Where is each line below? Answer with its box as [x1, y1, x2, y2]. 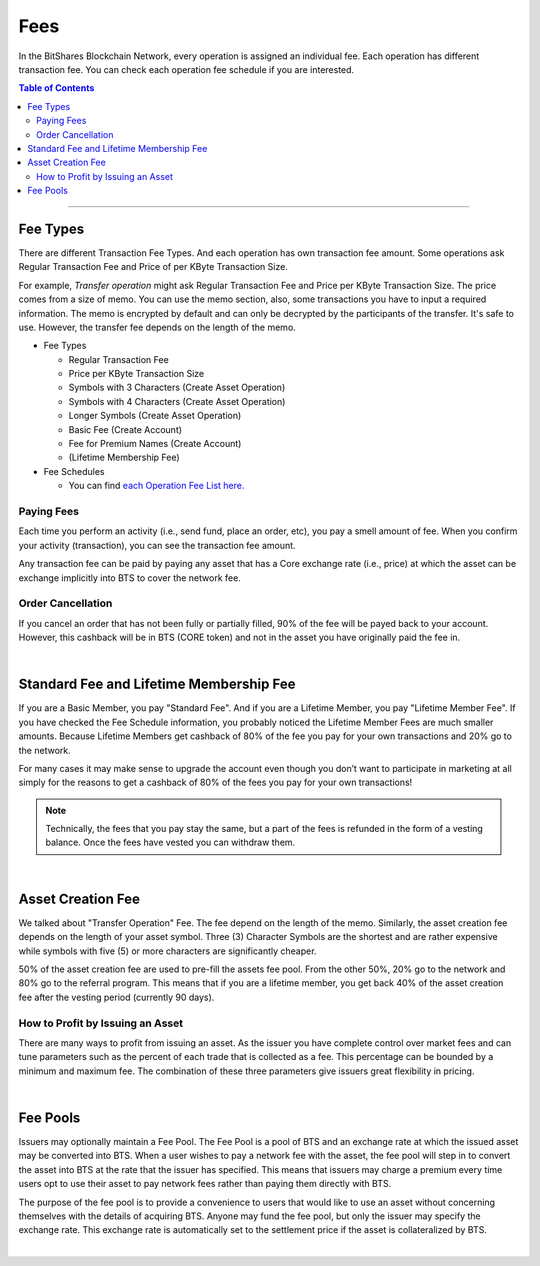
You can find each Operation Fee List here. [68, 480, 245, 492]
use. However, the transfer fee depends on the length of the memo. [18, 321, 297, 333]
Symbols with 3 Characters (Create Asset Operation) [68, 381, 286, 394]
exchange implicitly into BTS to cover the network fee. [18, 571, 242, 584]
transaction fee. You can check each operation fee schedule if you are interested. [18, 63, 355, 75]
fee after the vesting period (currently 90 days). [18, 991, 215, 1003]
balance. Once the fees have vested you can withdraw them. [45, 836, 296, 849]
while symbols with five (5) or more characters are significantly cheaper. [18, 945, 317, 957]
